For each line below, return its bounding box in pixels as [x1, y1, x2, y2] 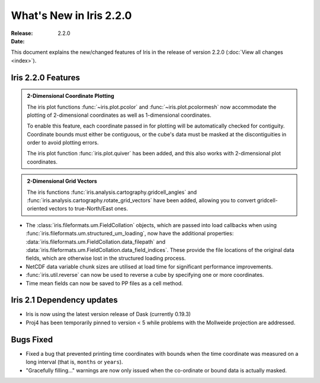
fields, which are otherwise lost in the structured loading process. [25, 255, 186, 262]
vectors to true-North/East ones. [48, 205, 129, 212]
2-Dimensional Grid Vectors [27, 178, 97, 185]
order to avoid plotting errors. [27, 139, 99, 146]
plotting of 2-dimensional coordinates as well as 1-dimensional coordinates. [27, 111, 212, 119]
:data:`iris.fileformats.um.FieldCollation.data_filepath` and [25, 238, 166, 245]
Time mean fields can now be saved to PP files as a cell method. [25, 279, 183, 287]
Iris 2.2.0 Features [11, 72, 80, 82]
